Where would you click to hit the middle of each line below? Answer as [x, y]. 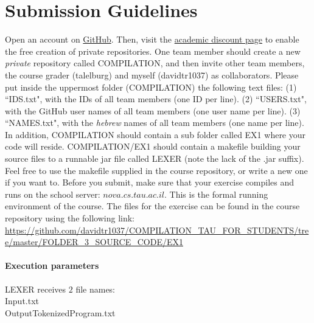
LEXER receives [36, 289]
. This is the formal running [216, 194]
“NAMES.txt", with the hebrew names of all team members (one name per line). [155, 123]
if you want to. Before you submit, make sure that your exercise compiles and [150, 182]
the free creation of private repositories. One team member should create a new [153, 51]
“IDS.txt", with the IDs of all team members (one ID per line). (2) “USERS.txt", [156, 99]
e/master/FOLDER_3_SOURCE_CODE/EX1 [94, 242]
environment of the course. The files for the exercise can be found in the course [152, 206]
